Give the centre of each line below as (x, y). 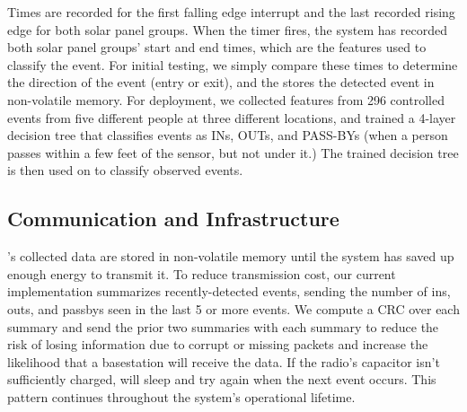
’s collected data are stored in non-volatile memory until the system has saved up (231, 256)
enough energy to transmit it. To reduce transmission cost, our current (202, 273)
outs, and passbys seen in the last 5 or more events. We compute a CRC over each (233, 308)
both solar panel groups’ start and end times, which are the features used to (217, 47)
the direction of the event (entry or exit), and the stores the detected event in (221, 82)
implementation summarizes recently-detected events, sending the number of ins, (229, 291)
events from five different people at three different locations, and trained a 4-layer (232, 117)
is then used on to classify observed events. (125, 170)
